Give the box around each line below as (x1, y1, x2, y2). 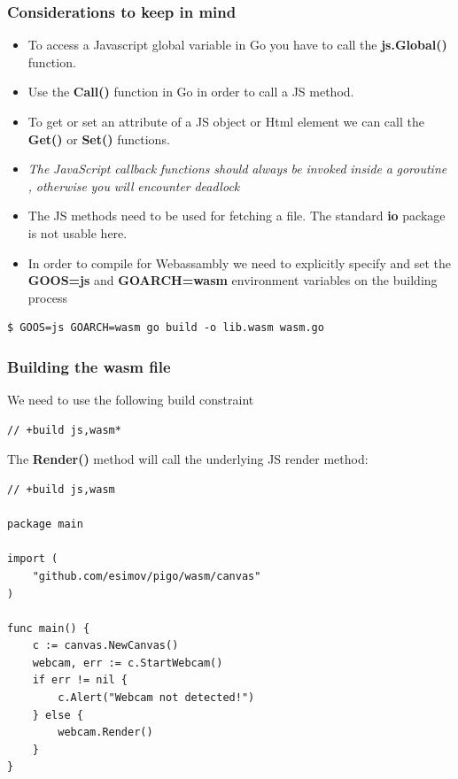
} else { (32, 708, 83, 721)
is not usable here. (27, 223, 128, 242)
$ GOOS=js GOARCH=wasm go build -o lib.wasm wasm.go (7, 321, 324, 335)
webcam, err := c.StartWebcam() (32, 656, 223, 669)
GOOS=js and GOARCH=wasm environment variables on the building (27, 271, 438, 289)
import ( (7, 552, 58, 566)
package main (7, 518, 83, 531)
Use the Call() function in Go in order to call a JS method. (27, 82, 354, 101)
